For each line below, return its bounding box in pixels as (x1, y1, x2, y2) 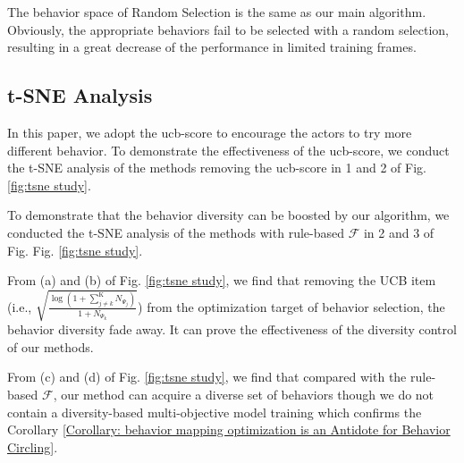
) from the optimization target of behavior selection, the (138, 297, 445, 316)
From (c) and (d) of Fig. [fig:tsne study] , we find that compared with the (7, 367, 407, 386)
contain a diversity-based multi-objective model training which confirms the (7, 402, 422, 421)
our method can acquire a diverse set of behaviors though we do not (61, 385, 434, 404)
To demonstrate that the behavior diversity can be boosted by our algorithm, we (7, 206, 450, 224)
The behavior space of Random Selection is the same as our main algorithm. (7, 3, 426, 21)
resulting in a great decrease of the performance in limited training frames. (7, 38, 417, 56)
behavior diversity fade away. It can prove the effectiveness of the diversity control (7, 320, 457, 339)
